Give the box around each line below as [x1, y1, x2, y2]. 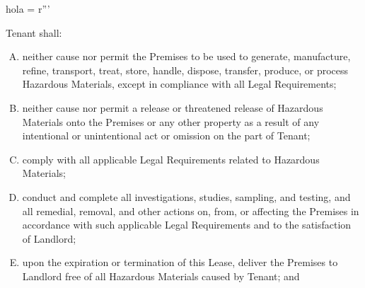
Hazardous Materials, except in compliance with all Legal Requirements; [22, 76, 337, 91]
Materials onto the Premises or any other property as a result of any [22, 114, 320, 129]
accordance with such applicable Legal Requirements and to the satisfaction [22, 217, 352, 232]
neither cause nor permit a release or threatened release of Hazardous [22, 100, 323, 115]
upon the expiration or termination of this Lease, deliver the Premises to [22, 255, 338, 270]
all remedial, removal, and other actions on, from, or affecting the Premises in [22, 203, 359, 218]
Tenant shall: [6, 25, 62, 40]
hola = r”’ [6, 1, 50, 16]
